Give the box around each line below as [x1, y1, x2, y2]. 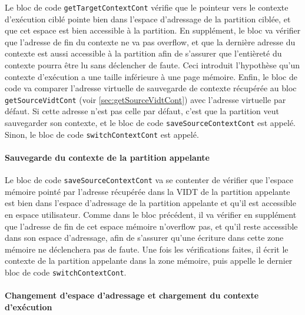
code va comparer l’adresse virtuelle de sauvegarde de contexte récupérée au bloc [5, 82, 297, 94]
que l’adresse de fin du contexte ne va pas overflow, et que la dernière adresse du [5, 35, 296, 48]
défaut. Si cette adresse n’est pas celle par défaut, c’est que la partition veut [5, 105, 279, 117]
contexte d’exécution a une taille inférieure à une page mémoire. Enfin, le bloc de [5, 70, 297, 82]
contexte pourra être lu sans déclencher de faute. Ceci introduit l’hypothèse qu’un [5, 59, 300, 71]
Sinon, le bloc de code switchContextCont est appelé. [5, 128, 199, 140]
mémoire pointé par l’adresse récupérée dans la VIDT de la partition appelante [5, 185, 290, 197]
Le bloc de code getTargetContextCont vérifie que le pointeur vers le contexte [5, 1, 289, 13]
